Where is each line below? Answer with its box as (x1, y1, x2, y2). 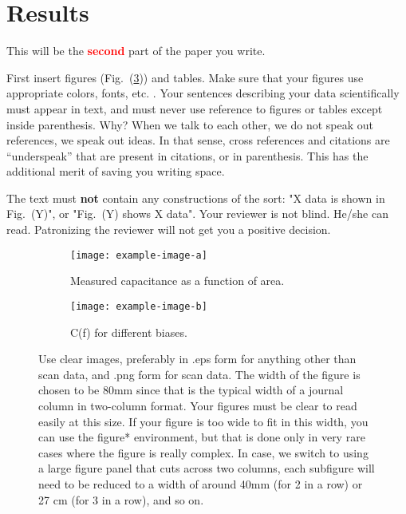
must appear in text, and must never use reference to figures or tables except (6, 100, 383, 117)
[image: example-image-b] (70, 300, 207, 312)
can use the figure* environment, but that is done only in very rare (38, 429, 365, 445)
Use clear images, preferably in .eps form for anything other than (38, 350, 357, 367)
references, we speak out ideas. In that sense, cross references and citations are (6, 132, 390, 148)
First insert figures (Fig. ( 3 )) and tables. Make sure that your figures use (6, 69, 364, 85)
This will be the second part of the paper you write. (6, 42, 266, 59)
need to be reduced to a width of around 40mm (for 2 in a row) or (38, 475, 363, 492)
